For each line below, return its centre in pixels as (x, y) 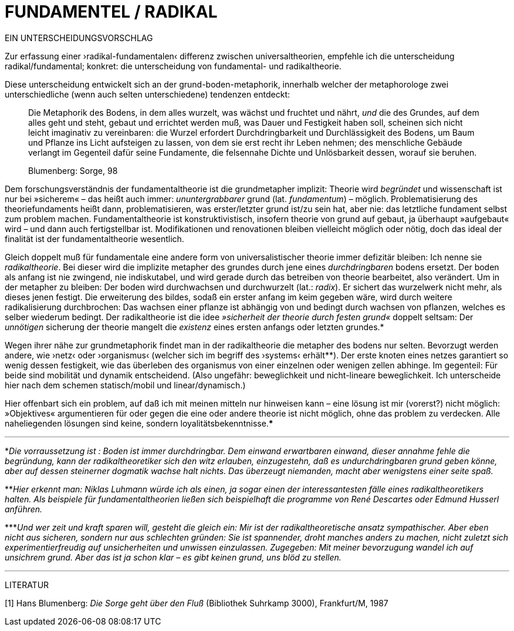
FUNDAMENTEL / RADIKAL (111, 12)
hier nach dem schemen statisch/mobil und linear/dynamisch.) (125, 385)
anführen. (24, 509)
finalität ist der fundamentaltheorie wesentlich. (94, 239)
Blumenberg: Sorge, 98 (73, 170)
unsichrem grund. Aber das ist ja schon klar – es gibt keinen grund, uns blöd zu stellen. (173, 557)
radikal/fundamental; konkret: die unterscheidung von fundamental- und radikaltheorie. (173, 66)
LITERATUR (27, 585)
